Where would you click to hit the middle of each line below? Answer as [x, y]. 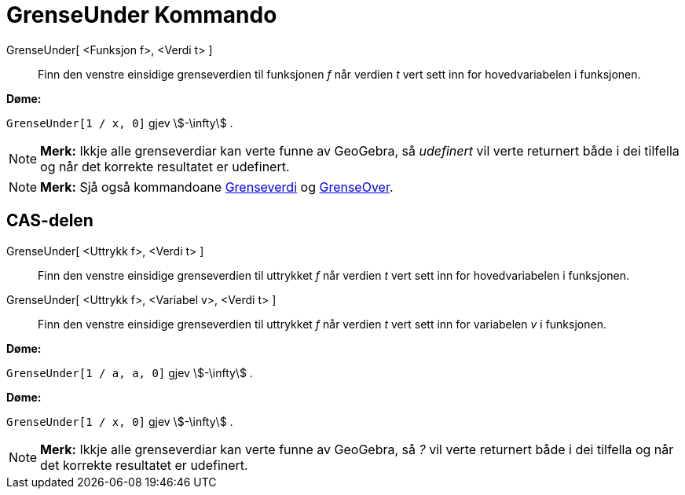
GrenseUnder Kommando [142, 15]
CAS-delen [50, 221]
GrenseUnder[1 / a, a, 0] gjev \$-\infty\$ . [130, 372]
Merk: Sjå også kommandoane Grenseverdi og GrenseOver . [217, 187]
